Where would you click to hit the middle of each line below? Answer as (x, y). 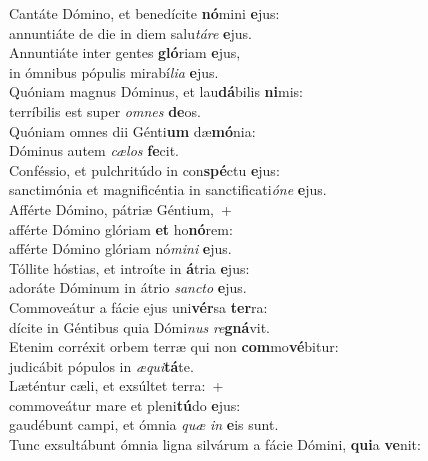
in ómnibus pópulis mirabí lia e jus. (114, 71)
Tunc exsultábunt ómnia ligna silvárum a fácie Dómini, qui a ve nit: (215, 444)
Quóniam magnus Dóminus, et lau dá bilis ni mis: (156, 91)
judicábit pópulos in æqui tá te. (101, 365)
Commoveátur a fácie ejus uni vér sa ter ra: (138, 306)
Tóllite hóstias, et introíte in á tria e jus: (129, 267)
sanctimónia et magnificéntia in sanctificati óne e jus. (168, 189)
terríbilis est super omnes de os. (105, 110)
